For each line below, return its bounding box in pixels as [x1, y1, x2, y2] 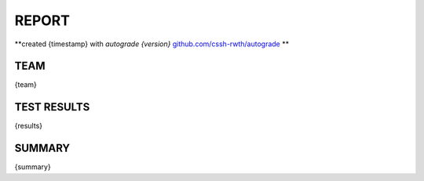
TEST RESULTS [14, 100, 90, 114]
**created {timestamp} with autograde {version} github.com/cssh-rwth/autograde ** [14, 39, 290, 49]
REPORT [14, 12, 71, 29]
